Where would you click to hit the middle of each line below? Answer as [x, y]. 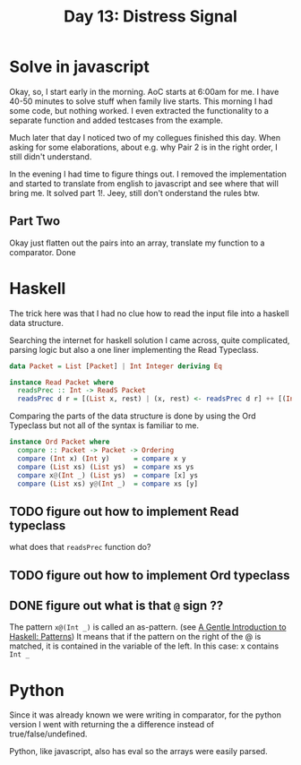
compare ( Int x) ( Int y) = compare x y [102, 459]
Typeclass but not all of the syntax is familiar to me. [104, 425]
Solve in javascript [79, 67]
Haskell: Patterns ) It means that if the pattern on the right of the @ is [135, 637]
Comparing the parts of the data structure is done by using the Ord [133, 416]
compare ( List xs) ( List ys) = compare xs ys [106, 467]
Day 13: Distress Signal [150, 17]
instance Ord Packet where [60, 442]
